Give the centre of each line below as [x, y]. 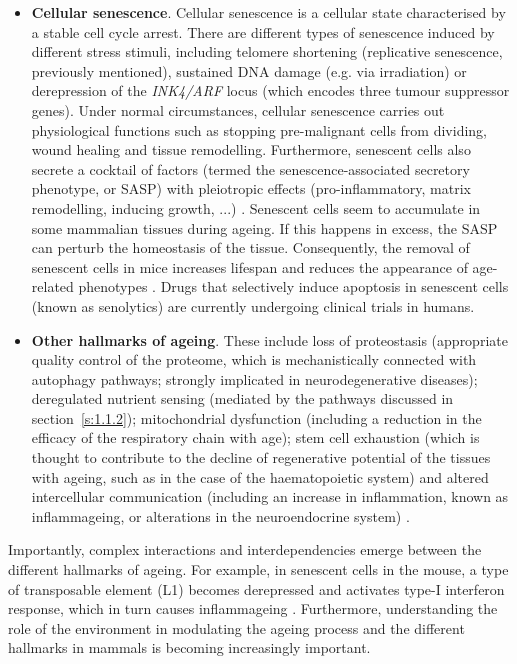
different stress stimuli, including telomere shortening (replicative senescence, [267, 51]
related [52, 286]
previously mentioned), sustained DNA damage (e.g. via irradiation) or [249, 70]
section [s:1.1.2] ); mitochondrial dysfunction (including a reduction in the [256, 417]
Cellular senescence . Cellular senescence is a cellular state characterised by [268, 12]
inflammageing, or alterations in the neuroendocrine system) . [220, 515]
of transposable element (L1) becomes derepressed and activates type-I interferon [256, 588]
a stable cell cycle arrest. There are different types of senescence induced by [263, 31]
